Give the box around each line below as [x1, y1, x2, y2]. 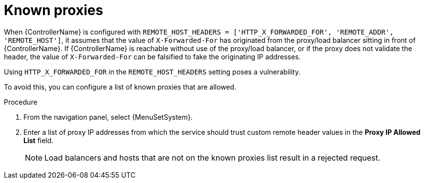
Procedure [4, 97, 38, 106]
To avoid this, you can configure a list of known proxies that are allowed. [4, 82, 237, 91]
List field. [23, 136, 54, 145]
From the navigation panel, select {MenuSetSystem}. [23, 112, 193, 121]
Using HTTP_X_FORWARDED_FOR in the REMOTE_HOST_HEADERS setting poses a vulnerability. [4, 67, 301, 76]
